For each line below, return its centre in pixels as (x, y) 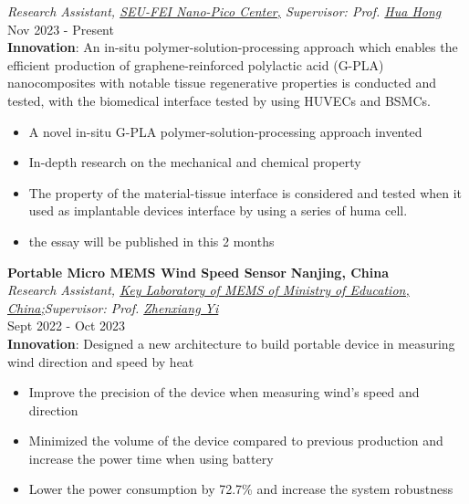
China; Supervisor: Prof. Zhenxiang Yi (113, 307)
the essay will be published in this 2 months (151, 241)
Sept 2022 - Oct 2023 (67, 325)
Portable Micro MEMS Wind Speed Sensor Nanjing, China (198, 272)
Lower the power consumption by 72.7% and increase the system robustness (241, 489)
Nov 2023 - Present (61, 29)
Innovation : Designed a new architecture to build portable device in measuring (231, 343)
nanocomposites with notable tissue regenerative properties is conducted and (222, 83)
